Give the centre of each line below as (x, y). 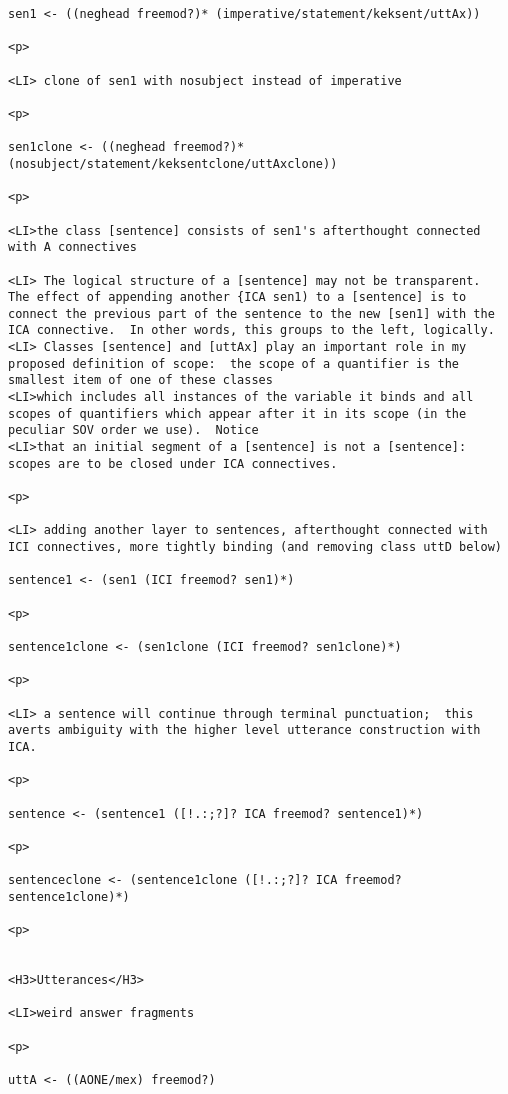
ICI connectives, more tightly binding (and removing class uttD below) (255, 547)
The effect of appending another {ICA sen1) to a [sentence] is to (237, 297)
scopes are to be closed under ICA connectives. (173, 463)
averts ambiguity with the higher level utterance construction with (244, 730)
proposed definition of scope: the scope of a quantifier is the (234, 363)
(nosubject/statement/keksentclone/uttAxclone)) (173, 163)
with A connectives (72, 247)
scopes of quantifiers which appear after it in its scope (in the (237, 413)
